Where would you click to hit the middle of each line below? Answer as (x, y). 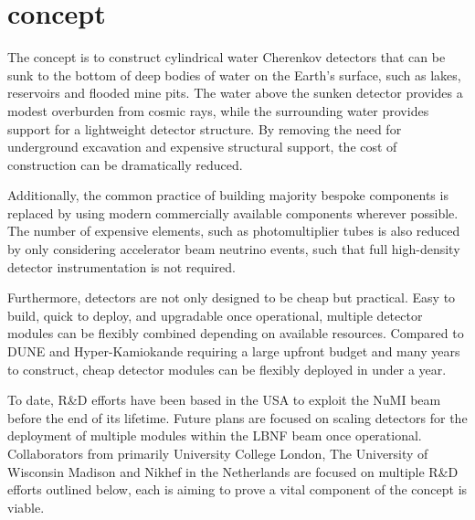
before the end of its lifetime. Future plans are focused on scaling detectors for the (237, 417)
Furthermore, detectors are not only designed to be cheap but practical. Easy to (232, 297)
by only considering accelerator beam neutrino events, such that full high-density (234, 249)
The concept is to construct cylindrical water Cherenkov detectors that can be (227, 57)
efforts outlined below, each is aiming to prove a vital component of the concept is (237, 489)
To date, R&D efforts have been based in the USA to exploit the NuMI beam (224, 400)
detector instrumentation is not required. (121, 266)
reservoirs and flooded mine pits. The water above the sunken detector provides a (235, 93)
